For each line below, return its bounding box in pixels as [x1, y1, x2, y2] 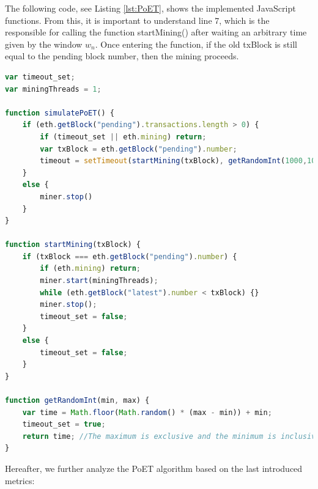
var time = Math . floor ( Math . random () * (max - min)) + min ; [22, 408, 272, 417]
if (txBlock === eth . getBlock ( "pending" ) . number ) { [22, 252, 237, 261]
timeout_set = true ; [22, 420, 106, 429]
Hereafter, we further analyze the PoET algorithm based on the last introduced [5, 461, 303, 474]
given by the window [5, 37, 83, 50]
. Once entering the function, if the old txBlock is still [95, 37, 297, 50]
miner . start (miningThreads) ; [40, 276, 158, 285]
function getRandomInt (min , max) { [5, 396, 150, 405]
